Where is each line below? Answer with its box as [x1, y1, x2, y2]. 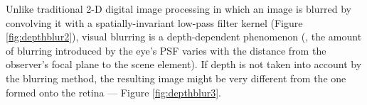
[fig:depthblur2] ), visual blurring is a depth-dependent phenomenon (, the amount [6, 29, 362, 44]
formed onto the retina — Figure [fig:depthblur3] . [6, 84, 221, 99]
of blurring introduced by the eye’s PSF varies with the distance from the [6, 43, 326, 57]
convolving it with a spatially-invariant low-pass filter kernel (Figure [6, 15, 303, 30]
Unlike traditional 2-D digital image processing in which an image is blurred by [6, 1, 351, 16]
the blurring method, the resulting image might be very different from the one [6, 70, 346, 85]
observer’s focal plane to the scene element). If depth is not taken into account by [6, 57, 362, 72]
